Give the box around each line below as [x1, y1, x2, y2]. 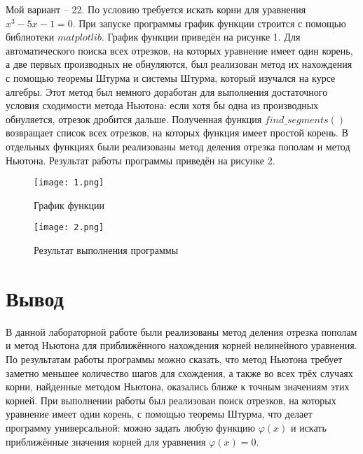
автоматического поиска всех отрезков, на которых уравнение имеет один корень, [6, 43, 353, 57]
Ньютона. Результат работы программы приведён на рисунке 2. [6, 152, 275, 167]
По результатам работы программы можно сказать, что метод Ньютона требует [6, 351, 343, 366]
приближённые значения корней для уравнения [6, 434, 206, 448]
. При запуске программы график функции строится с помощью [72, 15, 346, 30]
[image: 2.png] [34, 222, 104, 233]
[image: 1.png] [34, 178, 104, 188]
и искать [290, 420, 327, 434]
